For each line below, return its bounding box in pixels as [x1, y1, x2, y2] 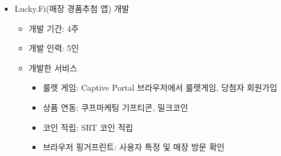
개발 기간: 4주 [28, 22, 79, 34]
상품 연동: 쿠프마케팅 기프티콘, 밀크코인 [43, 101, 188, 113]
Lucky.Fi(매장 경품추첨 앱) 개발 [14, 2, 130, 14]
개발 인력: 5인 [28, 42, 79, 54]
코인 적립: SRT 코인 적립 [43, 121, 134, 133]
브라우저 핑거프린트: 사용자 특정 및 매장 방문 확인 [43, 141, 225, 153]
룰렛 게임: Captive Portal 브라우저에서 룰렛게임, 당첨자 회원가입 [43, 81, 277, 94]
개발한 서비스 [28, 61, 77, 74]
